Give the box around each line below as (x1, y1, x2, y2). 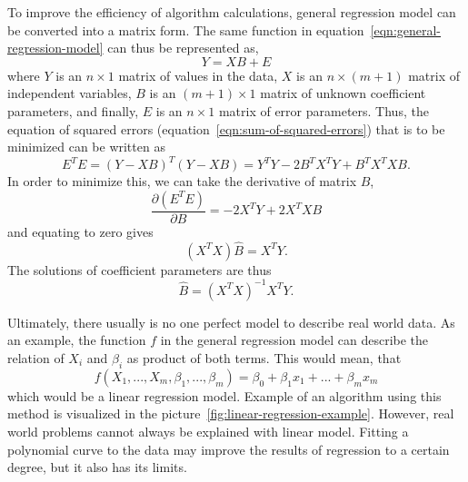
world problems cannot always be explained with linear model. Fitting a (7, 421, 409, 440)
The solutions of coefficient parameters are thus (7, 260, 272, 279)
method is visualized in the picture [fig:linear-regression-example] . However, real (7, 404, 454, 423)
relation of (7, 348, 65, 367)
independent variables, (7, 84, 132, 103)
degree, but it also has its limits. (7, 457, 187, 477)
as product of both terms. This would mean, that (126, 348, 402, 367)
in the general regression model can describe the (160, 330, 429, 349)
